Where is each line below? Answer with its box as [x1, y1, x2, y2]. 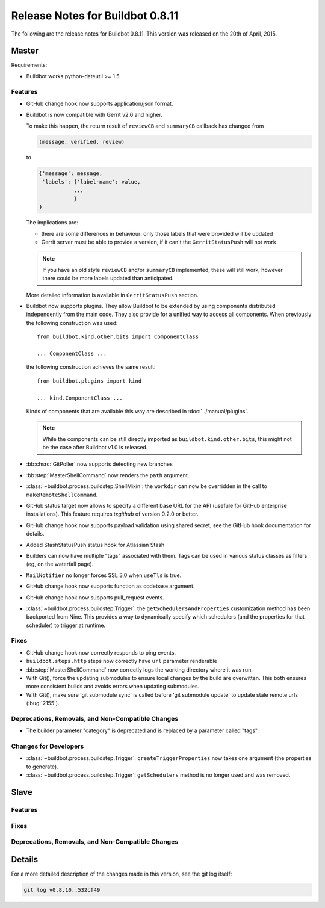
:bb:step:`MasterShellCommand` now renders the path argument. [26, 471, 190, 478]
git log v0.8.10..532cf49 [23, 886, 101, 893]
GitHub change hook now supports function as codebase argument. [26, 582, 195, 590]
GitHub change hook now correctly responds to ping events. [26, 649, 176, 656]
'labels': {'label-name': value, [42, 178, 141, 185]
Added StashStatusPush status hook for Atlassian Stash [26, 541, 165, 548]
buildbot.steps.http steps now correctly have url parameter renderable [26, 658, 217, 665]
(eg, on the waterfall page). [26, 560, 94, 568]
